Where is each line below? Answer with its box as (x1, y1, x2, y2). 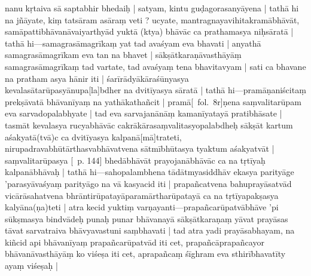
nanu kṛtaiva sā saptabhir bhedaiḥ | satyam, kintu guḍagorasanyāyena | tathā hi (5, 2, 299, 14)
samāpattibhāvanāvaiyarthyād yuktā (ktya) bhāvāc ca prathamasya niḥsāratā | (5, 25, 294, 38)
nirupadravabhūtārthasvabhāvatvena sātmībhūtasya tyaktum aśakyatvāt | (5, 142, 275, 155)
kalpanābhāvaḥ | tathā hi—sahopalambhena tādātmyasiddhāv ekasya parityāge (5, 165, 294, 178)
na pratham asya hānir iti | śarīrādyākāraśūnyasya (5, 72, 189, 84)
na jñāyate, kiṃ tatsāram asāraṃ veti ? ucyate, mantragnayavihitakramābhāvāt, (5, 13, 300, 26)
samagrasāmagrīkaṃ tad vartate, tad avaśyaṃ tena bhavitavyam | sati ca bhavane (5, 60, 306, 72)
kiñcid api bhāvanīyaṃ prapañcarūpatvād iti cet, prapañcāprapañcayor (5, 235, 264, 248)
